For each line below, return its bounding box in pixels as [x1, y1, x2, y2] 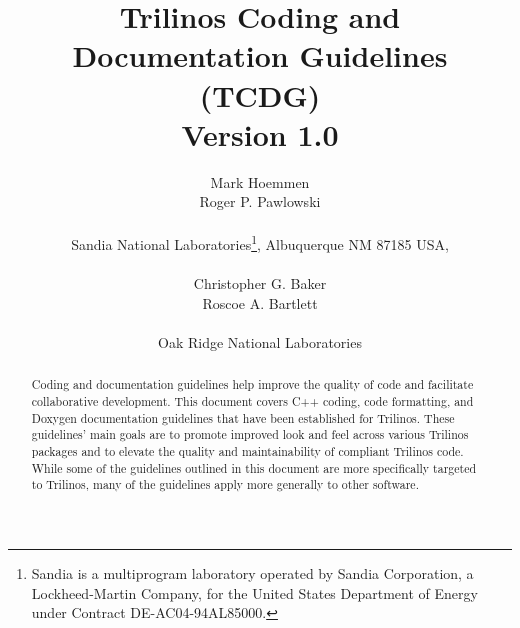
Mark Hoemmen [210, 171, 310, 192]
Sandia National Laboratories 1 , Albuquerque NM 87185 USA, [71, 231, 449, 255]
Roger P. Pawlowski [199, 191, 321, 212]
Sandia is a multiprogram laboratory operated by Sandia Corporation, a [31, 563, 474, 584]
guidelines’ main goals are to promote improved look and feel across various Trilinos [31, 426, 469, 443]
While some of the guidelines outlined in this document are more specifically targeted [31, 459, 477, 476]
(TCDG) [199, 74, 321, 115]
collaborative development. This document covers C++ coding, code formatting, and [31, 393, 474, 410]
